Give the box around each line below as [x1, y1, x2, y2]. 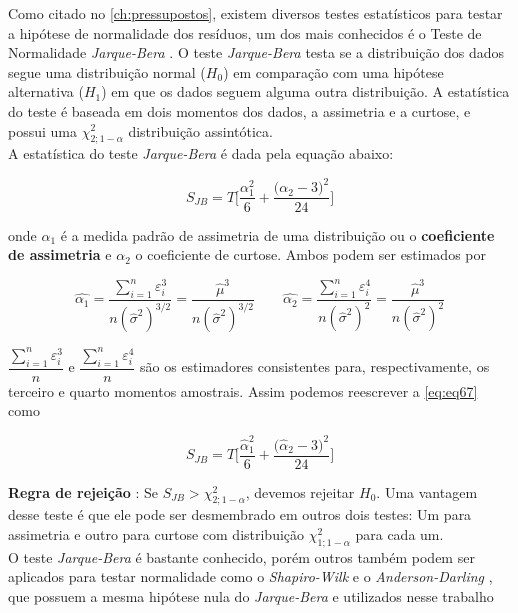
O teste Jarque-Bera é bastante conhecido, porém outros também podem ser [8, 546, 475, 567]
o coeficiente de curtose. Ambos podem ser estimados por [135, 244, 486, 265]
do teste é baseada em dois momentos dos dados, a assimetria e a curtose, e [8, 100, 471, 121]
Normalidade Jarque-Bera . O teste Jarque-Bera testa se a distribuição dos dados [8, 42, 505, 63]
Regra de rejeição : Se [8, 481, 159, 502]
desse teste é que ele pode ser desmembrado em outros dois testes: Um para [8, 504, 472, 525]
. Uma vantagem [376, 481, 478, 502]
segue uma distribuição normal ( [8, 61, 206, 82]
